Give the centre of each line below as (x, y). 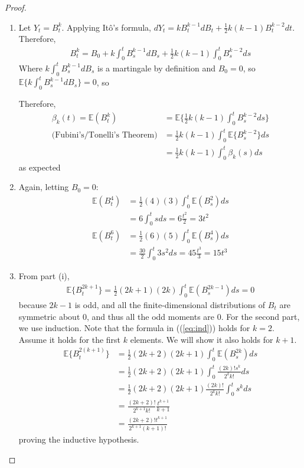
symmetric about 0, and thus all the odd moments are (117, 316)
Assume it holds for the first (70, 339)
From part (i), (44, 276)
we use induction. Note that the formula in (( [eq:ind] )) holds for (134, 328)
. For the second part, (260, 316)
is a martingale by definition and (156, 68)
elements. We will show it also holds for (202, 339)
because (32, 304)
